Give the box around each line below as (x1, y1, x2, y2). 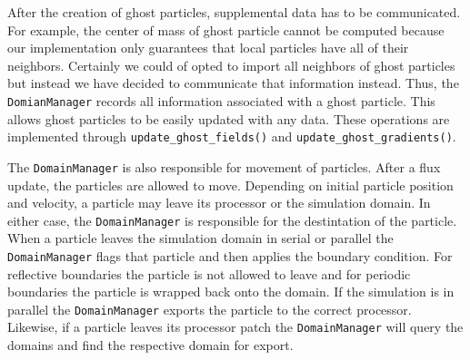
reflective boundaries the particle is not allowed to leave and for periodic (7, 264, 411, 283)
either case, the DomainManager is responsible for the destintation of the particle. (7, 210, 457, 229)
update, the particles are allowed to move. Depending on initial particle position (7, 175, 454, 194)
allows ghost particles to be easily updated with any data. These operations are (7, 109, 450, 128)
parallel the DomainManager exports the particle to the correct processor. (7, 299, 412, 318)
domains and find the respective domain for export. (7, 336, 294, 355)
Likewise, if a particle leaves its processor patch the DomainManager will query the (7, 317, 464, 336)
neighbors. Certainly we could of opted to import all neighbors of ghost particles (7, 55, 455, 74)
